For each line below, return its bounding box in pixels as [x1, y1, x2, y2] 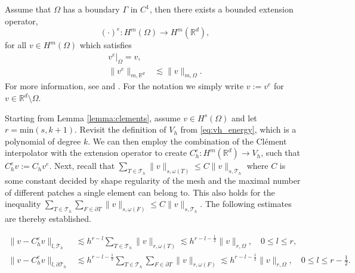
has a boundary [63, 3, 120, 15]
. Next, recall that [49, 159, 115, 172]
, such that [261, 146, 301, 159]
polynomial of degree [5, 134, 81, 147]
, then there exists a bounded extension [149, 3, 294, 15]
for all [5, 39, 27, 51]
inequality [5, 197, 41, 210]
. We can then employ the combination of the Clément [88, 134, 287, 147]
